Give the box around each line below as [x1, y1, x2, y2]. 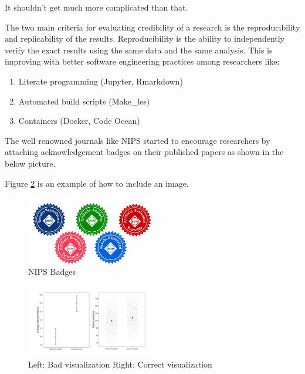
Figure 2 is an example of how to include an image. [5, 177, 189, 189]
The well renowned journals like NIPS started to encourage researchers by [5, 134, 270, 146]
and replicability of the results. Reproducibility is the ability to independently [5, 32, 285, 45]
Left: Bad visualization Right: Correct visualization [28, 358, 212, 370]
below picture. [5, 157, 56, 169]
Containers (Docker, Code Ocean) [18, 114, 140, 127]
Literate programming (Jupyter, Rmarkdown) [18, 75, 183, 87]
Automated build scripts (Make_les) [18, 95, 150, 107]
